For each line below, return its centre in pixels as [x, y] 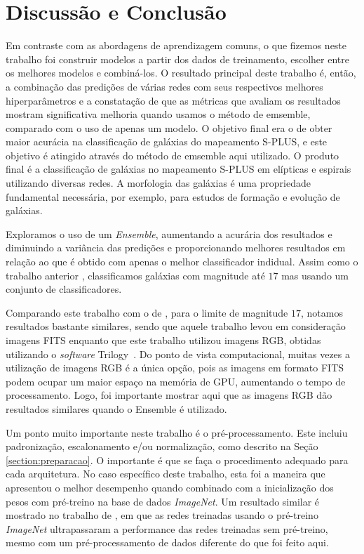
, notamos [322, 312]
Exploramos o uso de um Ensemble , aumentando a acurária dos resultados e [169, 233]
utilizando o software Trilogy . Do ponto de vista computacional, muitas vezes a [178, 354]
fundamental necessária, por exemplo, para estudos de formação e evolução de [173, 196]
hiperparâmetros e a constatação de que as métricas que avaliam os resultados [173, 100]
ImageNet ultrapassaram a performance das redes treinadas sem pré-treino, [167, 528]
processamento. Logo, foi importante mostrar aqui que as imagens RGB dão [169, 395]
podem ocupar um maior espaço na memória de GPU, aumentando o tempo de [176, 381]
